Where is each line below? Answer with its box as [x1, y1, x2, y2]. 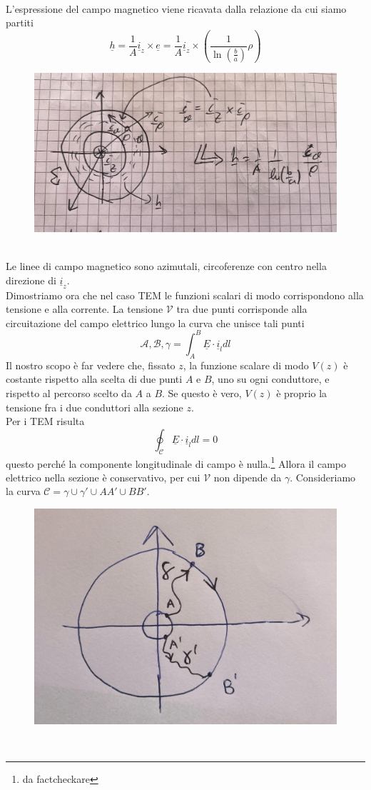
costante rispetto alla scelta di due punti [6, 371, 183, 386]
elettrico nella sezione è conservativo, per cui [6, 469, 200, 484]
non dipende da [213, 469, 282, 484]
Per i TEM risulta [6, 414, 85, 429]
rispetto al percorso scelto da [6, 385, 132, 400]
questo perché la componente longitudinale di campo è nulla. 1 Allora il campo [6, 454, 346, 471]
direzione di [6, 272, 56, 287]
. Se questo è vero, [162, 385, 242, 400]
